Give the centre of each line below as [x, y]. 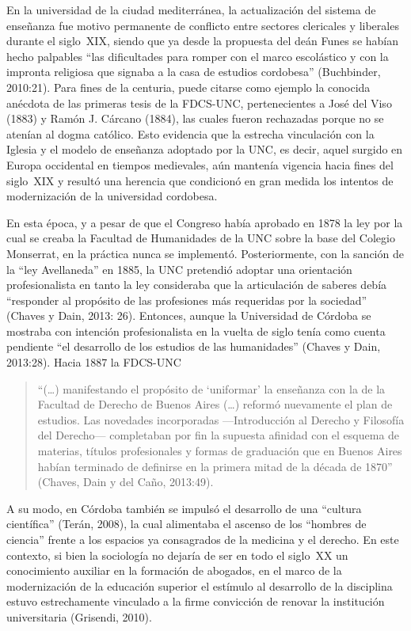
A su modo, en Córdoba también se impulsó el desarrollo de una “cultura [184, 508]
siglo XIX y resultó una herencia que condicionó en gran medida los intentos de [200, 180]
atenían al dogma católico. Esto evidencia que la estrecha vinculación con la [190, 133]
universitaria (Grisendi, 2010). [79, 616]
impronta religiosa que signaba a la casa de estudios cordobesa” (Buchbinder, [194, 72]
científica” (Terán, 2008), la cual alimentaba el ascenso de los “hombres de [186, 524]
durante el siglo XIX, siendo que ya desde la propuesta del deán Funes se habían [203, 41]
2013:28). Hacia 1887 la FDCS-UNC [94, 362]
